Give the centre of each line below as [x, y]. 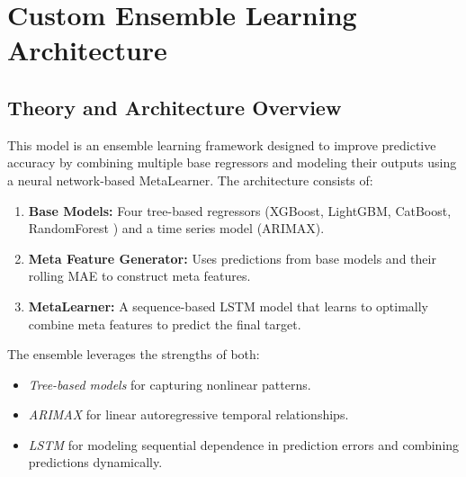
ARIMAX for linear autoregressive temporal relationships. [188, 414]
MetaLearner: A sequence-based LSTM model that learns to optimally [229, 306]
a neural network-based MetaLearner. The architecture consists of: [190, 180]
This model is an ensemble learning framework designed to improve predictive [222, 144]
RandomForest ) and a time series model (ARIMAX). [176, 228]
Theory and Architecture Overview [175, 107]
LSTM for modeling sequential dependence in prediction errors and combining [244, 444]
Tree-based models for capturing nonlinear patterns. [170, 384]
